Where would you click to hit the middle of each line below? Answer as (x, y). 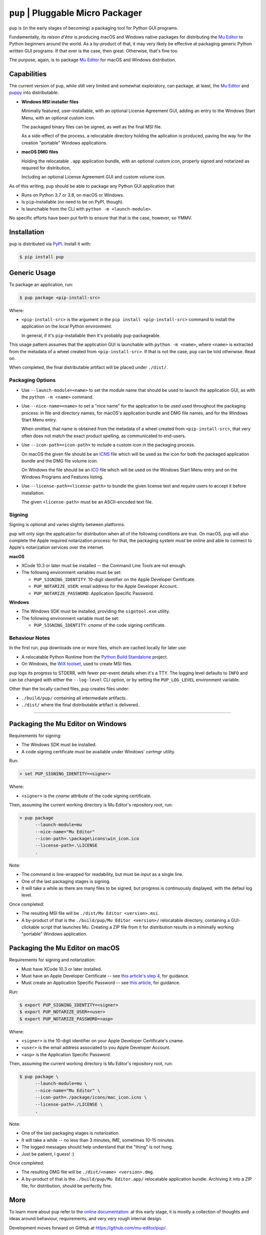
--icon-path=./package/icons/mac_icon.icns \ (91, 1097)
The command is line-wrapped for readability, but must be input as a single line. (102, 874)
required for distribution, (46, 167)
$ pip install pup (42, 257)
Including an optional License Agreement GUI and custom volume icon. (94, 177)
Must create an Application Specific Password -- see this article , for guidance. (101, 983)
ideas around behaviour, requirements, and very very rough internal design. (86, 1219)
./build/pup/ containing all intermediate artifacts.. (75, 698)
